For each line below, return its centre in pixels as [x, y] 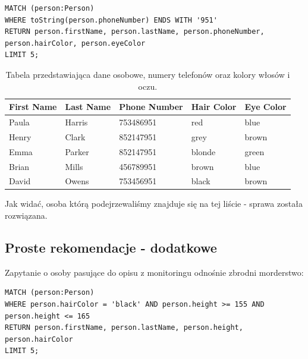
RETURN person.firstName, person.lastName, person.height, [124, 328]
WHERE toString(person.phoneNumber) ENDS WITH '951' [111, 20]
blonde [203, 151]
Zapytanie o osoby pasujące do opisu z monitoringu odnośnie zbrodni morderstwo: [154, 272]
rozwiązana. [26, 215]
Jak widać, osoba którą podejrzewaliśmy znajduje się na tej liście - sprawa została [154, 204]
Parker [77, 151]
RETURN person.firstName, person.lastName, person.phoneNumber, [135, 32]
